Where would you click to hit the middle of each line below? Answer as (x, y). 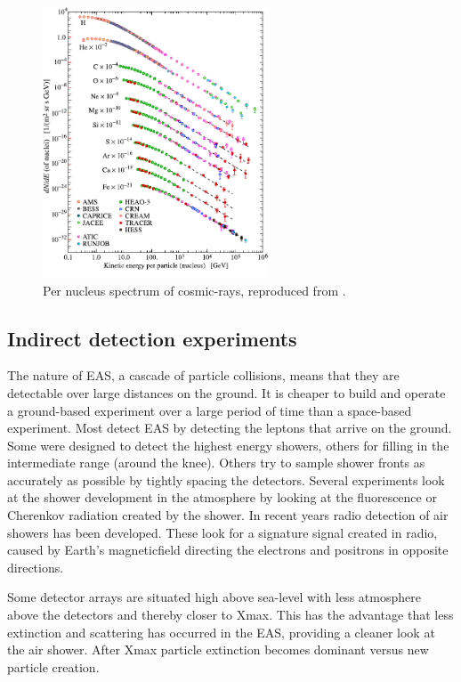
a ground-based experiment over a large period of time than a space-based (210, 410)
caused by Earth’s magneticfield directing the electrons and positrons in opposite (228, 550)
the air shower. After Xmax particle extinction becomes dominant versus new (218, 650)
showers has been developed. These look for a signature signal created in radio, (222, 532)
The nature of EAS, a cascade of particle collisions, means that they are (203, 375)
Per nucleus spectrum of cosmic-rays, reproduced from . (194, 290)
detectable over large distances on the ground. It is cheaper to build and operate (226, 392)
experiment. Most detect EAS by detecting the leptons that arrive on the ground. (230, 428)
